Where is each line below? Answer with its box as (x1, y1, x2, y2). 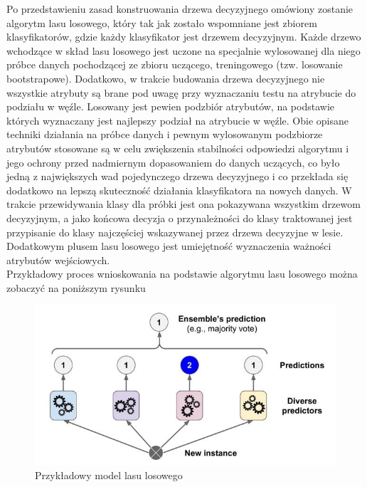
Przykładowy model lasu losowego (35, 467, 183, 482)
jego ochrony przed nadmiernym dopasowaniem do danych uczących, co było (6, 155, 340, 169)
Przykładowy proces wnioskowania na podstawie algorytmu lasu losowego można (6, 266, 358, 281)
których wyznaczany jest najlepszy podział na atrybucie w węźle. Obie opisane (6, 112, 349, 127)
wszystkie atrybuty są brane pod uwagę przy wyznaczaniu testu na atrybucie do (6, 85, 356, 100)
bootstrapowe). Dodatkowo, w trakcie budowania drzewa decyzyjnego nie (6, 70, 325, 85)
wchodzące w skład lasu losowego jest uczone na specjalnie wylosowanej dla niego (6, 43, 361, 58)
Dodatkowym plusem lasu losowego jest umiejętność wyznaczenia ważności (6, 239, 331, 253)
